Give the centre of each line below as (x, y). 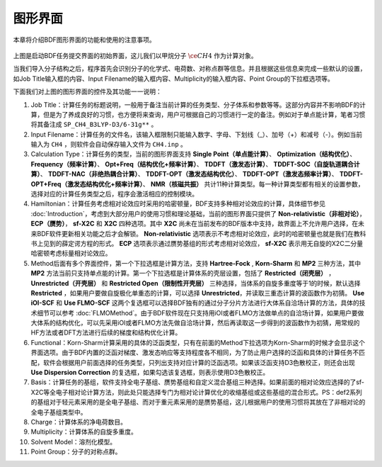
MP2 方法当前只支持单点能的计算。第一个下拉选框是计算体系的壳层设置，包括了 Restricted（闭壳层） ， (183, 274)
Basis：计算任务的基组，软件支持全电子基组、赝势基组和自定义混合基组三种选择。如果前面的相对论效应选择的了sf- (197, 382)
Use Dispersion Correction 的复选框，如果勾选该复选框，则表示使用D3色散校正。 (150, 373)
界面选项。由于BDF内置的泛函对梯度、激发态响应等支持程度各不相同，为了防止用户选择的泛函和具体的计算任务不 (195, 353)
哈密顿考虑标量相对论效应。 (71, 253)
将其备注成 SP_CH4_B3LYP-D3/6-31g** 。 (94, 125)
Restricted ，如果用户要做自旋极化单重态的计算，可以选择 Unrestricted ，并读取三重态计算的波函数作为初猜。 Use (198, 293)
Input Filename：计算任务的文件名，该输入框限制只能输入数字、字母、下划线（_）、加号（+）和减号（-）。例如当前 (197, 134)
